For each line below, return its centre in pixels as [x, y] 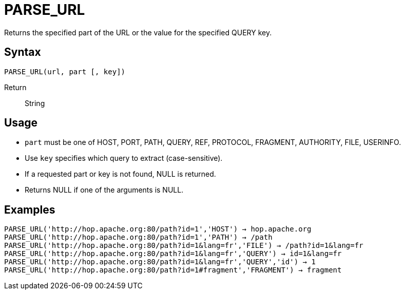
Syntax [23, 52]
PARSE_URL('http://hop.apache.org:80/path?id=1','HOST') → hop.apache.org [158, 229]
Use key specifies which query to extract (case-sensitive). [124, 158]
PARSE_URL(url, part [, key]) [65, 71]
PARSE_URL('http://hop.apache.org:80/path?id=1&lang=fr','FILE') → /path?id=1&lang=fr [184, 246]
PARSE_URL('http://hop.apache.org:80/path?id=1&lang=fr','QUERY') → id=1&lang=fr [173, 254]
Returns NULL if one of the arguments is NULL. [104, 190]
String [35, 103]
